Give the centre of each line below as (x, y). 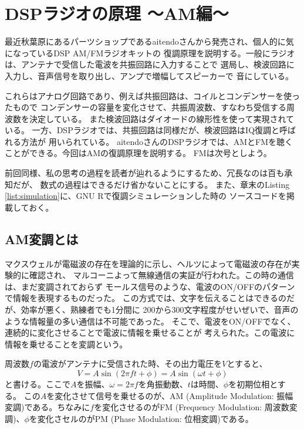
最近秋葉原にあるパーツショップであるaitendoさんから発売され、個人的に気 (149, 41)
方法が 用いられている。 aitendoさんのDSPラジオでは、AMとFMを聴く (157, 141)
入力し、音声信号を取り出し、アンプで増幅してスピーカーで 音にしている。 (149, 75)
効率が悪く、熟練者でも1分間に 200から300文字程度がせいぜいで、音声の (160, 310)
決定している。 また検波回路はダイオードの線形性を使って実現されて (162, 118)
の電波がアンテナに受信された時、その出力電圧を (128, 364)
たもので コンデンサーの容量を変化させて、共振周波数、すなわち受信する (146, 107)
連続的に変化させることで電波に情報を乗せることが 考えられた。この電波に (150, 332)
